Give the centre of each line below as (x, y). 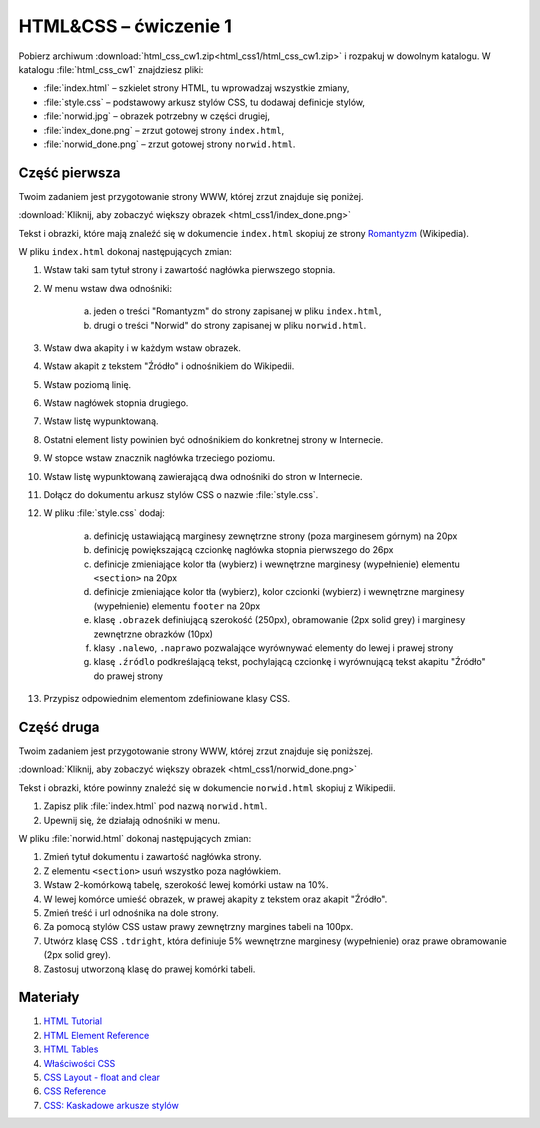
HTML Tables (71, 1049)
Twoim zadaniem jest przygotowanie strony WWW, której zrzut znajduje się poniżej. (191, 196)
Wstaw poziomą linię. (87, 384)
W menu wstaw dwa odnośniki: (108, 288)
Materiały (49, 997)
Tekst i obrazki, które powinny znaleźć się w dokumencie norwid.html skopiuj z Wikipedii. (207, 787)
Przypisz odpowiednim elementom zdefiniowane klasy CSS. (167, 699)
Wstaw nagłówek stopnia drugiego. (116, 403)
